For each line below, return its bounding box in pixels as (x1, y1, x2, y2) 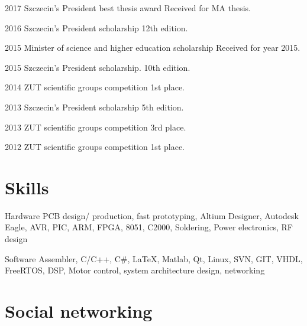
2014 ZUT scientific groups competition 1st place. (5, 81, 185, 93)
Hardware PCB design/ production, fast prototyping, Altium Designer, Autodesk (5, 209, 299, 221)
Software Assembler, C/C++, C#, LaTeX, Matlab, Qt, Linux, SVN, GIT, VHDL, (5, 252, 303, 265)
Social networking (5, 299, 153, 323)
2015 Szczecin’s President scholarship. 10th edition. (5, 61, 190, 73)
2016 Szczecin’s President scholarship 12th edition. (5, 21, 188, 34)
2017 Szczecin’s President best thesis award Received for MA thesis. (5, 2, 251, 14)
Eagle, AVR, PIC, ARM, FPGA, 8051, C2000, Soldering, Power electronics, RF (5, 221, 293, 233)
